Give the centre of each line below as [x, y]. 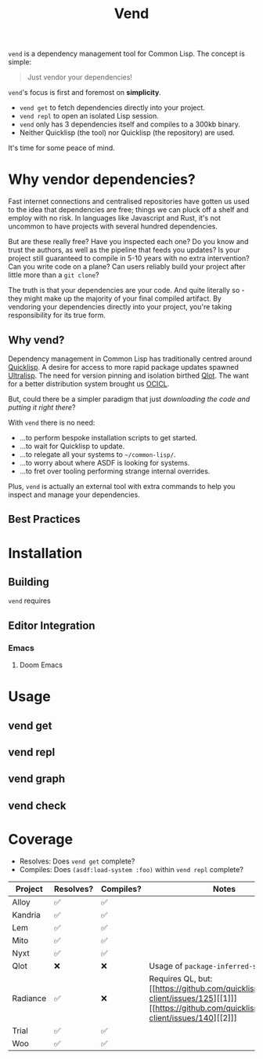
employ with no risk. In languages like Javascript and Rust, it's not [115, 218]
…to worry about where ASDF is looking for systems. [104, 462]
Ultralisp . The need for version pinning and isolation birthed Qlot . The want [128, 375]
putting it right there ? [42, 407]
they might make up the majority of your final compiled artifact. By [115, 298]
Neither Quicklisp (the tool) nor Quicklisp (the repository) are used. [127, 133]
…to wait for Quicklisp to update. [72, 446]
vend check [37, 805]
